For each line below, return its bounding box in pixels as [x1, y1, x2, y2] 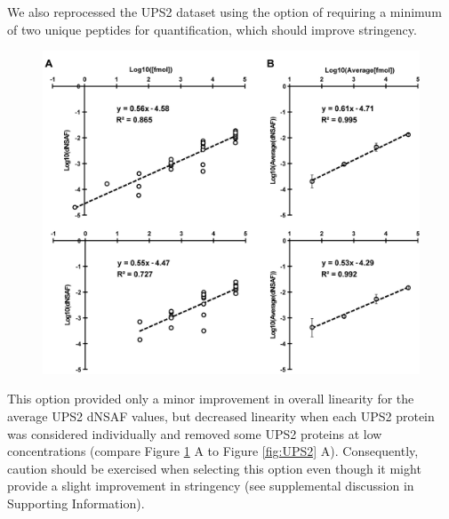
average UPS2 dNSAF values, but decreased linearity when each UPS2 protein [7, 406, 435, 425]
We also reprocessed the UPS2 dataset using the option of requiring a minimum [7, 3, 442, 20]
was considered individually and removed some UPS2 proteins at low [7, 424, 382, 443]
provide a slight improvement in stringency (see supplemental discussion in [7, 476, 414, 495]
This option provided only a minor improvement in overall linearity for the [7, 389, 414, 408]
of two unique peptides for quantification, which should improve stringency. [7, 20, 417, 38]
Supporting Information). [7, 493, 145, 512]
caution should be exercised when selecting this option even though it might [7, 459, 421, 477]
